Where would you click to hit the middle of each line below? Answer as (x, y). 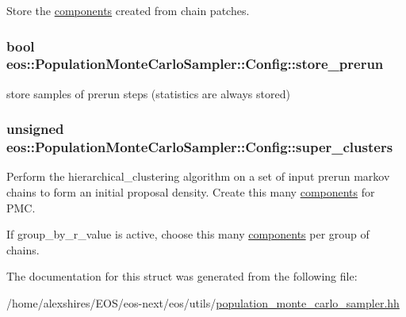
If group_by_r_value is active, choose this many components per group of (188, 234)
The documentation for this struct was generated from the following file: (182, 276)
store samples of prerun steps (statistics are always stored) (148, 93)
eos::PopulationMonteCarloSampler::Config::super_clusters (200, 147)
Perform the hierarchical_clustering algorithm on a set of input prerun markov (198, 176)
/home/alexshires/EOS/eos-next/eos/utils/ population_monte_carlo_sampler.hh (203, 303)
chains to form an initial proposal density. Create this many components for (191, 192)
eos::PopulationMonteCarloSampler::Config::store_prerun (195, 64)
